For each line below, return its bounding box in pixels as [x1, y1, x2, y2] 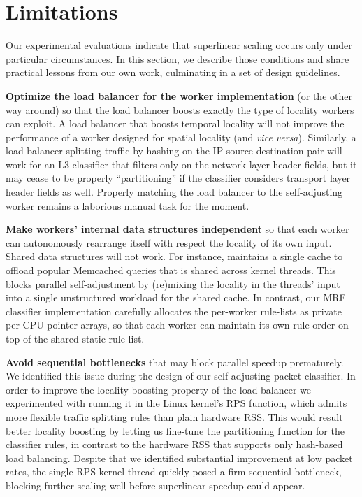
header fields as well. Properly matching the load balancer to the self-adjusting [6, 185, 343, 199]
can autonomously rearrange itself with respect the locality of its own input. [6, 235, 332, 250]
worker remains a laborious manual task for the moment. [6, 198, 249, 213]
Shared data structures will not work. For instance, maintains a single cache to [6, 249, 343, 264]
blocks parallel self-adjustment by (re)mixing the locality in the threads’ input [6, 276, 340, 291]
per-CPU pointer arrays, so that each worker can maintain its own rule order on [6, 317, 349, 332]
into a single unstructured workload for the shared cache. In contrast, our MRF [6, 290, 346, 305]
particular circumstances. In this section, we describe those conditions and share [6, 51, 349, 66]
